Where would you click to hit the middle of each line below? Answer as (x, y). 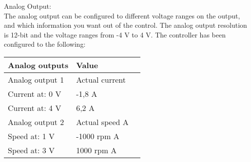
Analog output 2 (36, 122)
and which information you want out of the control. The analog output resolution (125, 25)
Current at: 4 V (35, 108)
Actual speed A (102, 122)
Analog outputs (38, 65)
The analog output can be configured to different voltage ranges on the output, (122, 15)
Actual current (101, 79)
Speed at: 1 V (31, 136)
